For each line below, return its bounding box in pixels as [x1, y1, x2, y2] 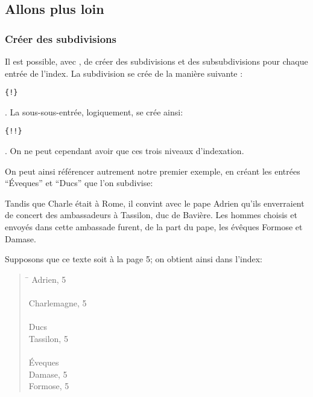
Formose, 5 [28, 379, 69, 392]
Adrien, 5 [31, 273, 66, 285]
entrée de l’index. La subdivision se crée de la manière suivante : [5, 66, 243, 79]
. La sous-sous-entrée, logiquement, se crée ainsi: [5, 105, 183, 118]
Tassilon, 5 [28, 332, 68, 344]
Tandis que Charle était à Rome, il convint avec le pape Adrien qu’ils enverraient [5, 196, 305, 209]
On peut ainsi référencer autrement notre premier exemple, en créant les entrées [5, 164, 300, 177]
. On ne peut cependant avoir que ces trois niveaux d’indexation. [5, 144, 244, 157]
